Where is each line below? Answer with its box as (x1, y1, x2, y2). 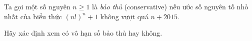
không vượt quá (100, 11, 148, 21)
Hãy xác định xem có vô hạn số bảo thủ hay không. (4, 28, 162, 38)
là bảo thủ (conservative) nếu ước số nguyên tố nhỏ (92, 1, 248, 11)
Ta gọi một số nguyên (4, 1, 70, 11)
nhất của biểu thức (4, 11, 62, 21)
